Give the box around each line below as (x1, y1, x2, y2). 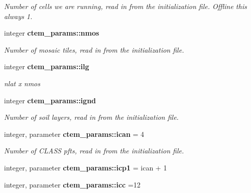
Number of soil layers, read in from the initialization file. (4, 112, 179, 122)
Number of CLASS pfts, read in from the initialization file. (4, 145, 184, 156)
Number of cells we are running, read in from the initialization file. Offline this (4, 1, 247, 11)
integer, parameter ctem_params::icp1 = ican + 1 (4, 162, 167, 172)
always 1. (4, 11, 33, 21)
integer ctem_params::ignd (4, 95, 96, 105)
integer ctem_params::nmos (4, 28, 99, 38)
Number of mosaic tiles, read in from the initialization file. (4, 44, 184, 55)
